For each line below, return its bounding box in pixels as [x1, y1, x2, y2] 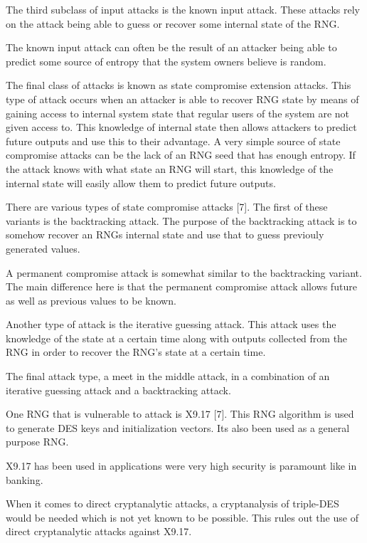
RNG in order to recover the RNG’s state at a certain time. [6, 344, 266, 359]
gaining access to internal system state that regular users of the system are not [6, 105, 350, 120]
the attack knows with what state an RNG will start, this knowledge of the [6, 161, 334, 176]
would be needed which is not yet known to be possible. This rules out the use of [6, 510, 358, 524]
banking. [6, 472, 43, 487]
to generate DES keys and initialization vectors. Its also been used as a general [6, 420, 350, 435]
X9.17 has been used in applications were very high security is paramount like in [6, 458, 357, 473]
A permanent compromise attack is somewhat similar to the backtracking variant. [6, 265, 362, 280]
